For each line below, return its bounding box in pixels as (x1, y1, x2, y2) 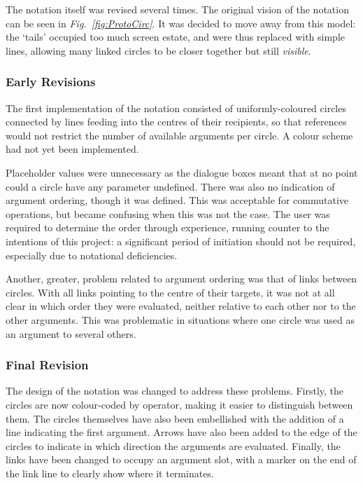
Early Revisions (6, 73, 96, 90)
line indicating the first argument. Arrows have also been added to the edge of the (6, 425, 357, 439)
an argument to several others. (6, 326, 136, 341)
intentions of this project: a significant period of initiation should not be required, (6, 233, 356, 248)
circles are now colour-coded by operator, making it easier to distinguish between (6, 397, 353, 411)
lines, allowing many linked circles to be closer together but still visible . (6, 43, 311, 57)
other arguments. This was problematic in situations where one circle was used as (6, 312, 355, 327)
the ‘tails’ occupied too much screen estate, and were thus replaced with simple (6, 29, 346, 44)
